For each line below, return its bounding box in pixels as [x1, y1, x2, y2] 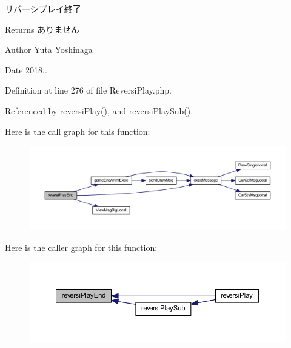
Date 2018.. [5, 63, 47, 76]
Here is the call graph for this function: [5, 125, 150, 137]
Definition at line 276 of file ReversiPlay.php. [5, 84, 172, 97]
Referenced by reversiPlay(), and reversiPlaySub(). [5, 104, 193, 117]
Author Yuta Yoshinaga [5, 43, 93, 56]
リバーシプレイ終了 [5, 2, 81, 15]
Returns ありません [5, 22, 79, 35]
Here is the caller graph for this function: [5, 241, 158, 253]
